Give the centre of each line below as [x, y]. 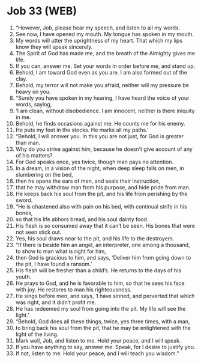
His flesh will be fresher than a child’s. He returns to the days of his [98, 270]
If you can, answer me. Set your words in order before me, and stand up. [105, 66]
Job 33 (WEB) [42, 11]
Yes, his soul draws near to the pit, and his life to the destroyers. [95, 238]
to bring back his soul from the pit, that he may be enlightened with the [103, 328]
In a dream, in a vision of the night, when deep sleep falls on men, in [100, 168]
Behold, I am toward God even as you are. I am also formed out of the [101, 72]
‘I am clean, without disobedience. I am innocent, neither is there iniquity [105, 111]
